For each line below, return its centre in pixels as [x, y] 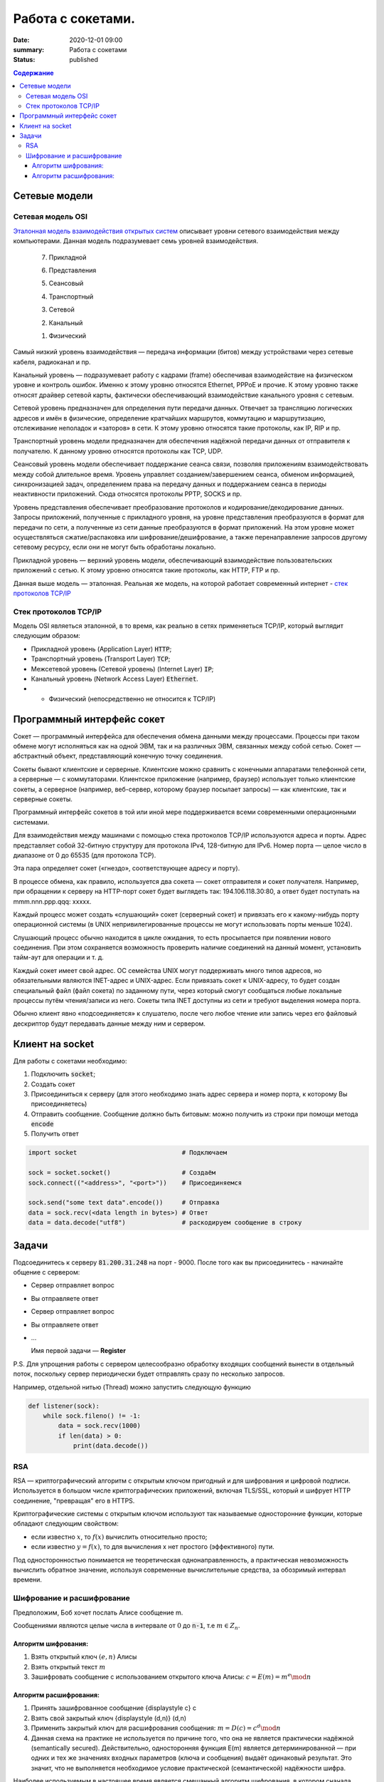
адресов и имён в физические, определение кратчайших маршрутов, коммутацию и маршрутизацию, [170, 418]
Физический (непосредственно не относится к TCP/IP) [132, 699]
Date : [21, 40]
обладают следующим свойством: [66, 1524]
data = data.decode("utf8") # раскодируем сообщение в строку [165, 1223]
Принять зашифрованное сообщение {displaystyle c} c [114, 1708]
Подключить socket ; [63, 1074]
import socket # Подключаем [128, 1153]
